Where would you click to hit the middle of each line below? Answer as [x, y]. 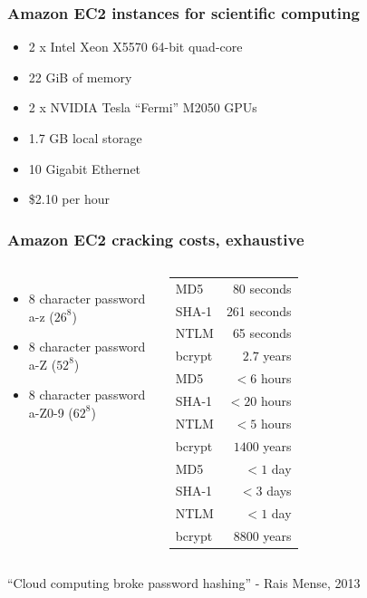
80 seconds [262, 288]
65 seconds [262, 333]
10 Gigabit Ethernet [85, 168]
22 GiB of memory [80, 77]
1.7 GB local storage [85, 138]
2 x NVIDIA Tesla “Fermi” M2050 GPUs [143, 107]
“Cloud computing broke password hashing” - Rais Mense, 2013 [184, 583]
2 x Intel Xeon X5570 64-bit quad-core [135, 47]
